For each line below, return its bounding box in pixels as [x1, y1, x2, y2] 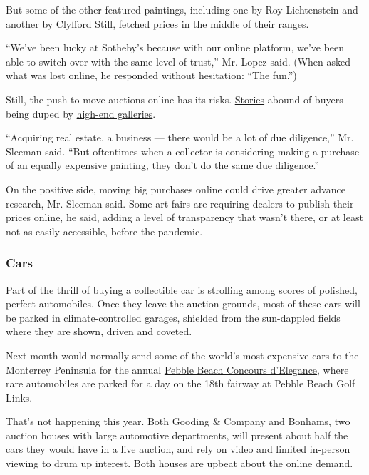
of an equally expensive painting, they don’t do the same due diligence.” [6, 158, 320, 173]
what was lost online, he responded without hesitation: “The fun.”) [6, 68, 297, 83]
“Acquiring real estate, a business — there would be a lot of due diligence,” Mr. [6, 130, 354, 145]
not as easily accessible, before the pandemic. [6, 223, 203, 238]
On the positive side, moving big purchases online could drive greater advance [6, 181, 345, 196]
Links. [6, 389, 33, 404]
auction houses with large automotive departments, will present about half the [6, 427, 348, 442]
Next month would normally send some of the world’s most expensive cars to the [6, 347, 359, 362]
